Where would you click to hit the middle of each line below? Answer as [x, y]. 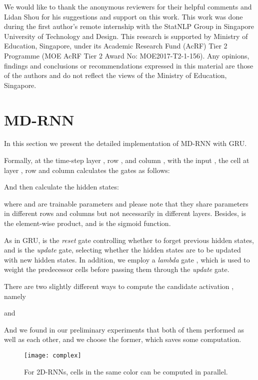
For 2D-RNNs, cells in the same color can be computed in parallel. [126, 371]
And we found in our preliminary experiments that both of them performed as [124, 329]
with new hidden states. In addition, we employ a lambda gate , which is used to [127, 259]
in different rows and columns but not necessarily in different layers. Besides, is [125, 213]
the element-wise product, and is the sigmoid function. [87, 223]
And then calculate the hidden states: [61, 187]
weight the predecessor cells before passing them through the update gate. [117, 269]
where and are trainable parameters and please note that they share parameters [126, 203]
